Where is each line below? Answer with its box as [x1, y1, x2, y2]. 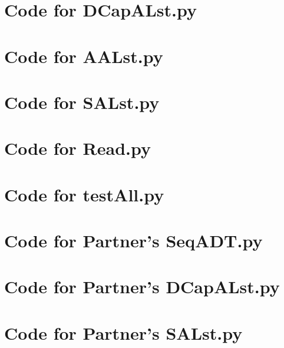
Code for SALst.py [4, 90, 160, 114]
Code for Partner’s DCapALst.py [4, 274, 280, 299]
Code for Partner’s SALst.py [4, 320, 243, 344]
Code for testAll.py [4, 182, 164, 206]
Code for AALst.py [4, 44, 163, 68]
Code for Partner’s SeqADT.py [4, 228, 263, 253]
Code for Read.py [4, 136, 151, 160]
